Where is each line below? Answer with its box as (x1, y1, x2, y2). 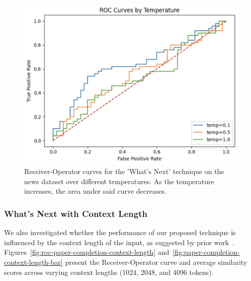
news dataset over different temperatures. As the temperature (24, 176, 214, 186)
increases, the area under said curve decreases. (24, 186, 166, 196)
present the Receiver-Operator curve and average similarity (65, 256, 247, 267)
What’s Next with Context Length (4, 207, 147, 219)
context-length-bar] (4, 256, 63, 267)
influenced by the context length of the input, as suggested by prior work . (4, 237, 235, 247)
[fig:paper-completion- (173, 247, 240, 257)
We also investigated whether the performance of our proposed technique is (4, 227, 236, 238)
